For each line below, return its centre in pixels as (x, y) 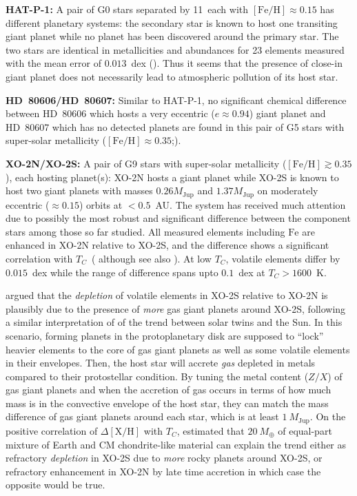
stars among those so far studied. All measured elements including (145, 231)
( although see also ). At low (151, 258)
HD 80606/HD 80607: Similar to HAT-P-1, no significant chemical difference (176, 100)
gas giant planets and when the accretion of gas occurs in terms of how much (169, 390)
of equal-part (305, 430)
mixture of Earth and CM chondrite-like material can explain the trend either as (176, 444)
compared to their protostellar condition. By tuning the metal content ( (157, 376)
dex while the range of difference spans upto (125, 272)
